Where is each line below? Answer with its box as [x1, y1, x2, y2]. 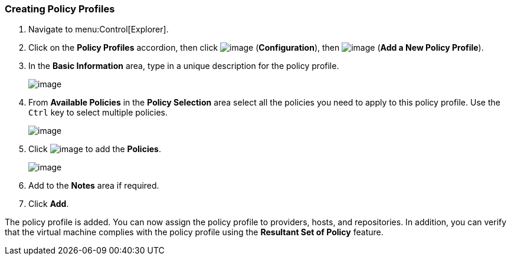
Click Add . [28, 199, 69, 209]
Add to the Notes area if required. [28, 180, 159, 191]
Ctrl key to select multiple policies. [28, 107, 168, 118]
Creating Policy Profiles [5, 3, 115, 15]
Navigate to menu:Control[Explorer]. [28, 24, 169, 35]
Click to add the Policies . [28, 144, 161, 154]
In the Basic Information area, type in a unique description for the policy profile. [28, 61, 339, 71]
